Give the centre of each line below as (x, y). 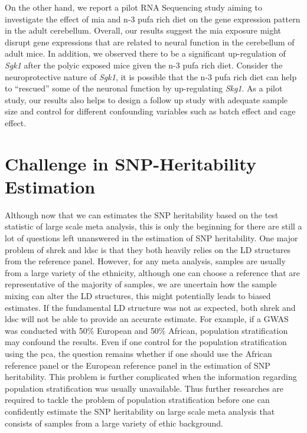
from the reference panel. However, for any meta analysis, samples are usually (145, 261)
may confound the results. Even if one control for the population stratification (146, 342)
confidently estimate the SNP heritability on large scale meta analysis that (140, 411)
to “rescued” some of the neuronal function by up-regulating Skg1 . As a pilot (144, 88)
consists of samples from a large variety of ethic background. (114, 423)
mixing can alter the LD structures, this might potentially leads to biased (138, 296)
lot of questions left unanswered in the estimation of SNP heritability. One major (151, 238)
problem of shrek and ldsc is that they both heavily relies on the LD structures (148, 249)
